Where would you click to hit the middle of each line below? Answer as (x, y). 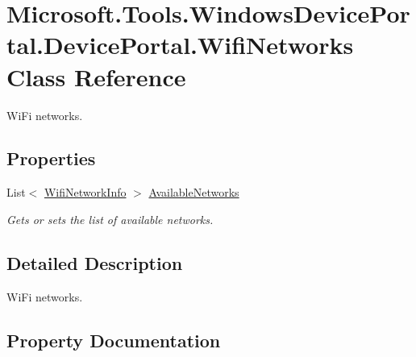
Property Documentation (114, 340)
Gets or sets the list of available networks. (110, 219)
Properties (51, 158)
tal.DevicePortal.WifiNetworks (180, 45)
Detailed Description (95, 262)
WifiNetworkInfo (85, 192)
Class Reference (96, 76)
